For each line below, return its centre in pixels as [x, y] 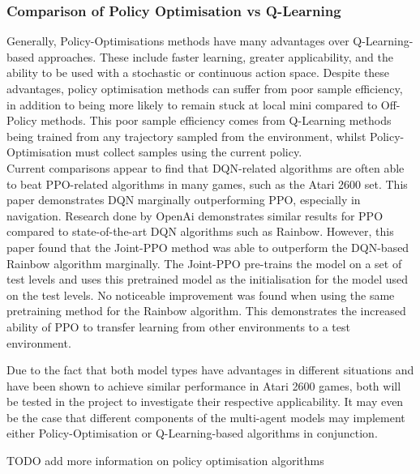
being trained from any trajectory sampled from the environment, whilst [186, 136]
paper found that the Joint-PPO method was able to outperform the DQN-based [208, 247]
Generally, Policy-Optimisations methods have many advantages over [178, 41]
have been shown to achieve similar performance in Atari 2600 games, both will [204, 385]
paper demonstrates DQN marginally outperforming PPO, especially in [184, 200]
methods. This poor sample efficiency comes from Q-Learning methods [216, 120]
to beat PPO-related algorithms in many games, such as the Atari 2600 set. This [207, 184]
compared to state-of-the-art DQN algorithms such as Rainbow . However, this [200, 231]
